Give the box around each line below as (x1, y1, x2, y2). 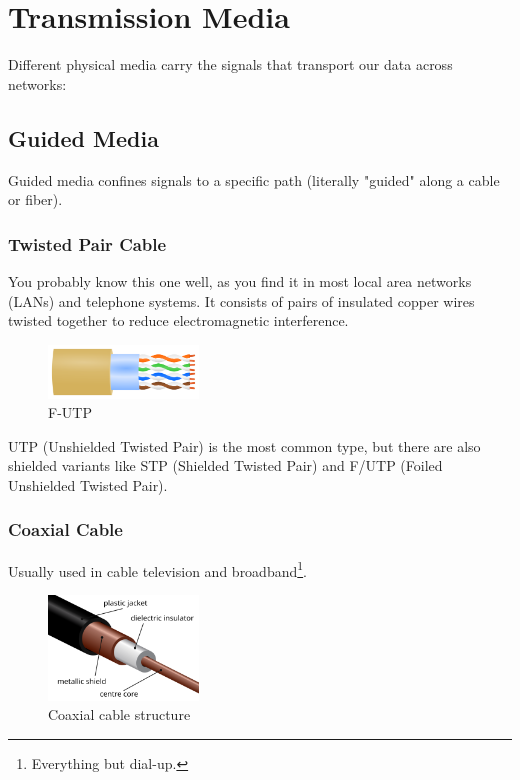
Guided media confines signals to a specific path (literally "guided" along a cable (8, 169, 500, 190)
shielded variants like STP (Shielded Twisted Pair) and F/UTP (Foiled (8, 455, 443, 476)
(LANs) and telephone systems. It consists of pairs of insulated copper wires (8, 290, 475, 311)
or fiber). (8, 189, 63, 210)
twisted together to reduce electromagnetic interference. (8, 310, 349, 331)
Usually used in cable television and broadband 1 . (8, 557, 308, 581)
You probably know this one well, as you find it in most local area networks (8, 270, 472, 291)
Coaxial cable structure (48, 704, 191, 725)
